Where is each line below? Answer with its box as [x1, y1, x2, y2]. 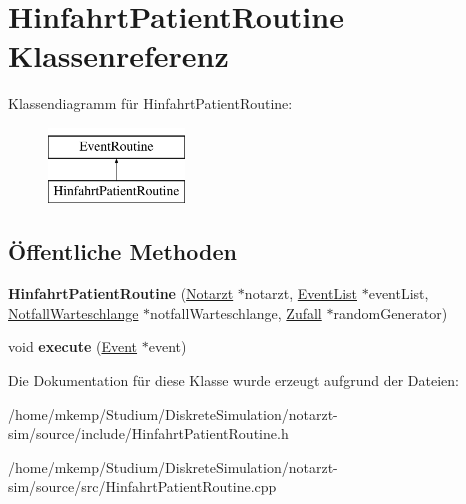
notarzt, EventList [244, 283, 357, 304]
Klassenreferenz [8, 35, 229, 76]
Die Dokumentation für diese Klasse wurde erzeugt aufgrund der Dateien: [8, 370, 459, 391]
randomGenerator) [333, 302, 448, 323]
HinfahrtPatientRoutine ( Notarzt [8, 283, 234, 304]
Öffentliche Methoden [8, 236, 237, 267]
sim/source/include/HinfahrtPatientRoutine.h [8, 423, 289, 444]
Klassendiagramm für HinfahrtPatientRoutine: [8, 93, 293, 114]
